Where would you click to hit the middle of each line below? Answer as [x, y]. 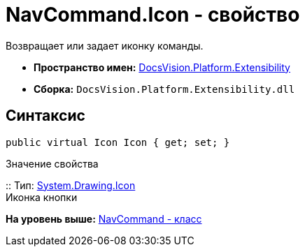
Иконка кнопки [42, 197]
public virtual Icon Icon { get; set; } [118, 142]
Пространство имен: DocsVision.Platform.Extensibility [162, 67]
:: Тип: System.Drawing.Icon [71, 185]
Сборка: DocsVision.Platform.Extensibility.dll [164, 89]
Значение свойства [52, 163]
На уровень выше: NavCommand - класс [104, 218]
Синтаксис [45, 116]
